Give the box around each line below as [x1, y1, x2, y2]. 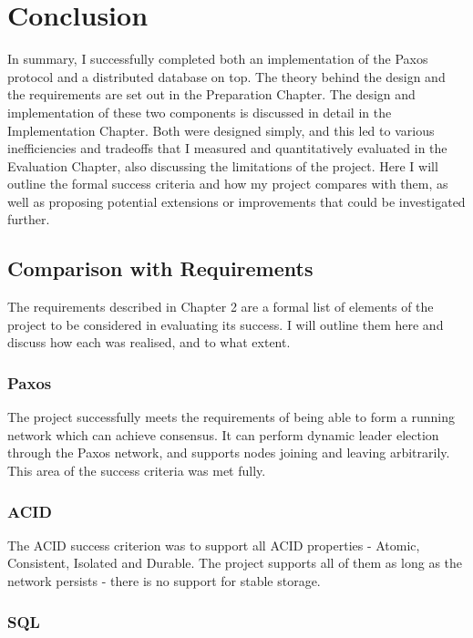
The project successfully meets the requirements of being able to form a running [7, 407, 455, 427]
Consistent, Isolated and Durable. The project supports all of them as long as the [7, 553, 463, 572]
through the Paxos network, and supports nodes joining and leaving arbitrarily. [7, 443, 450, 462]
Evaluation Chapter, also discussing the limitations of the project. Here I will [7, 156, 438, 175]
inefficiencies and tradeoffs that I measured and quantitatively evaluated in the [7, 139, 447, 158]
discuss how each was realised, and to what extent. [7, 333, 291, 352]
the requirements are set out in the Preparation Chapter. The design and [7, 85, 416, 104]
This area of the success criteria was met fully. [7, 461, 266, 480]
